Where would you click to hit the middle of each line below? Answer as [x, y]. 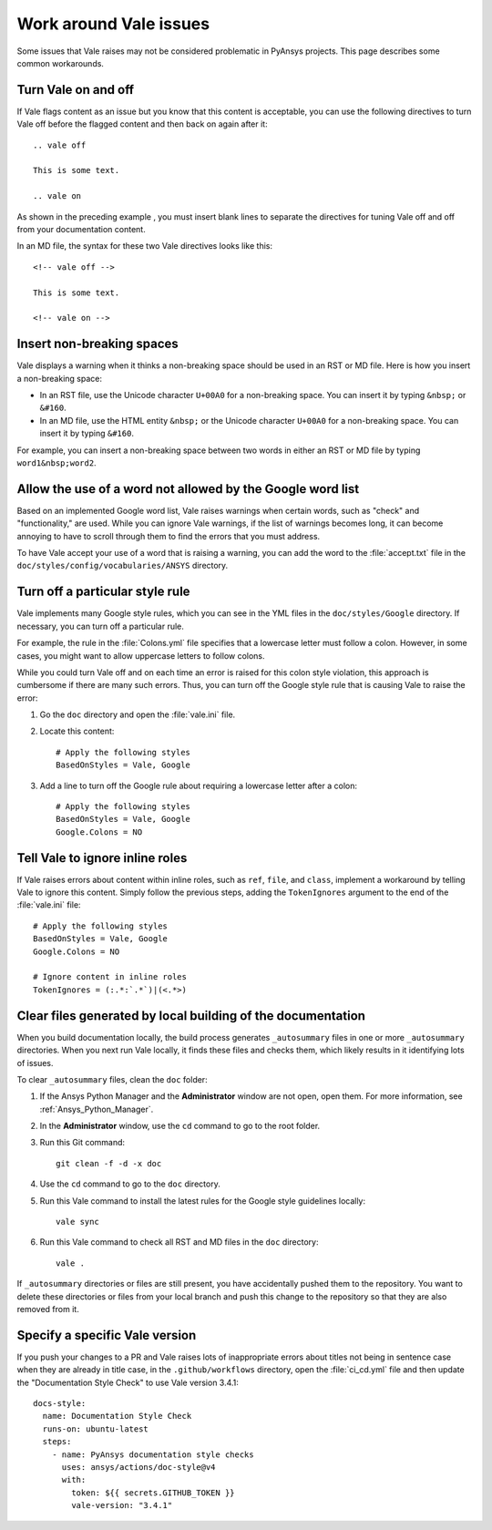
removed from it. [48, 1309]
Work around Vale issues [113, 24]
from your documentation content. [81, 229]
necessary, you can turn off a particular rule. [100, 626]
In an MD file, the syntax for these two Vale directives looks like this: [145, 246]
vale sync [77, 1222]
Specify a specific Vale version [107, 1335]
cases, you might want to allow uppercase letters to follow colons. [141, 655]
